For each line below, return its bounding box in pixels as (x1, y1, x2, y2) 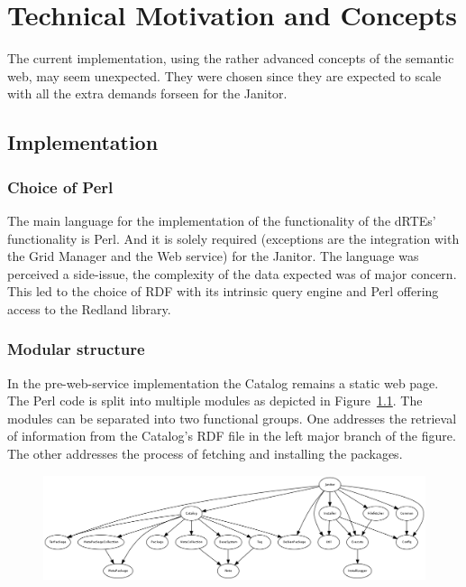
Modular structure (7, 338, 145, 360)
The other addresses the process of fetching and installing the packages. (7, 444, 403, 463)
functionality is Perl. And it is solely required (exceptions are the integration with (7, 228, 460, 247)
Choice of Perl (7, 175, 114, 198)
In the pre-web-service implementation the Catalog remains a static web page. (7, 373, 439, 392)
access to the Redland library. (7, 299, 171, 318)
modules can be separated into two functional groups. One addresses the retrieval (7, 408, 457, 427)
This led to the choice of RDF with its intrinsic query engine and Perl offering (7, 282, 439, 301)
